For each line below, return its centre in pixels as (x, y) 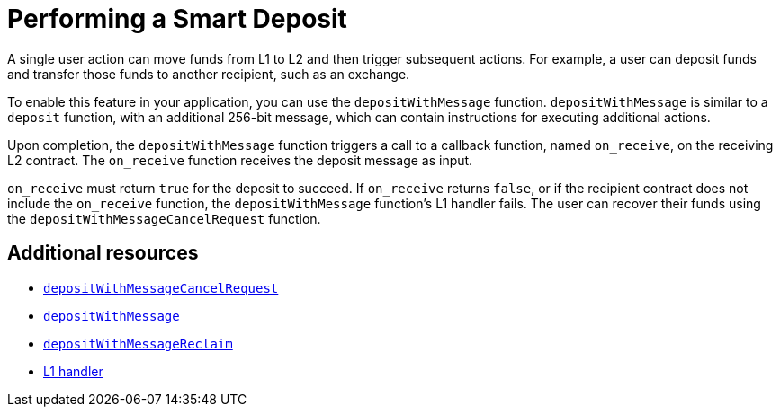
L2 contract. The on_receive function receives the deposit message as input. (240, 160)
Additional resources (103, 253)
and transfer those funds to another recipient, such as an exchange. (209, 74)
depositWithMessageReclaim (138, 344)
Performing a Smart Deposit (177, 19)
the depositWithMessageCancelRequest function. (164, 218)
